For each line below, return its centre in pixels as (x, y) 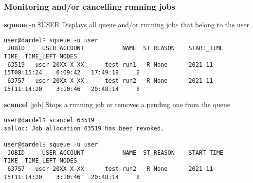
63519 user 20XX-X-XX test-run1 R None (88, 64)
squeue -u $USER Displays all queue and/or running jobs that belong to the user (126, 25)
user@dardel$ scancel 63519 (49, 120)
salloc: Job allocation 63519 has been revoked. (84, 128)
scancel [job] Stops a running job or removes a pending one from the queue (117, 104)
